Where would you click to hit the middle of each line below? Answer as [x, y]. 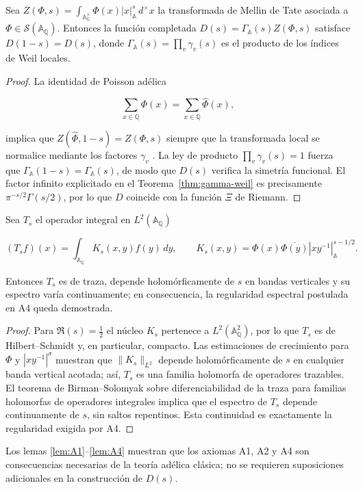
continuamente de [42, 414]
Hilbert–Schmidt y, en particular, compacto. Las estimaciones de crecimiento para [177, 345]
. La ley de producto [195, 154]
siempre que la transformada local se [243, 137]
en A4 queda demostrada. [59, 307]
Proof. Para [30, 330]
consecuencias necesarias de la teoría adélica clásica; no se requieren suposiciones [175, 464]
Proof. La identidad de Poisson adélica [86, 80]
